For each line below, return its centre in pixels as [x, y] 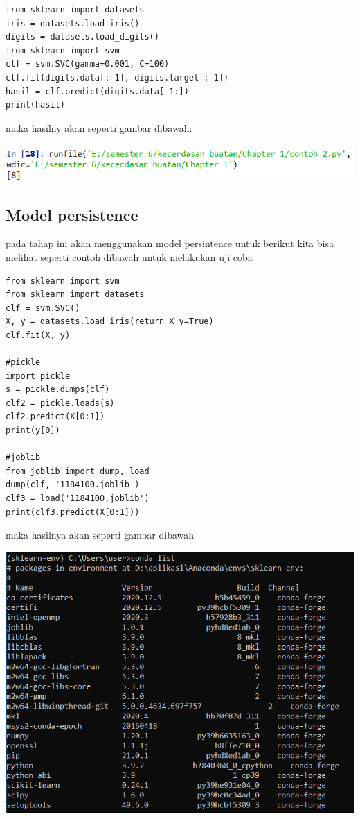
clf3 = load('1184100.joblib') [78, 499]
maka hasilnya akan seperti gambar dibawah [100, 535]
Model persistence [72, 214]
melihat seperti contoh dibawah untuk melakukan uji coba [129, 256]
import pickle [38, 376]
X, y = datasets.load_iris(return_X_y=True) [110, 322]
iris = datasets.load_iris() [73, 23]
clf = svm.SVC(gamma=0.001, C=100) [88, 64]
